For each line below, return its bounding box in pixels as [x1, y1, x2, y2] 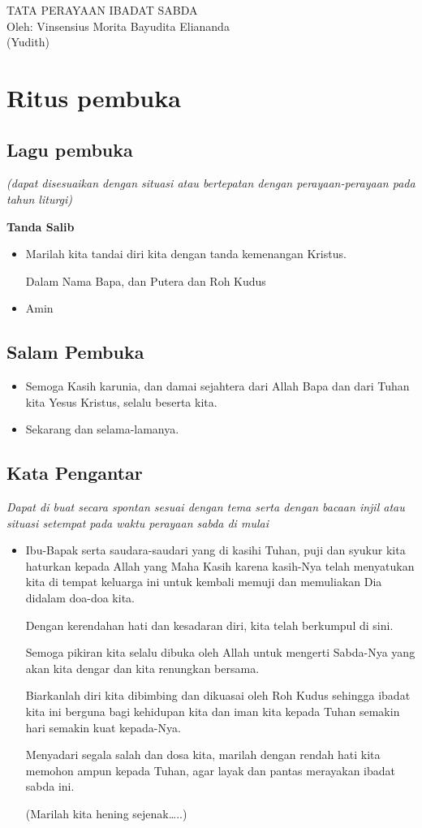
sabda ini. [25, 778, 75, 795]
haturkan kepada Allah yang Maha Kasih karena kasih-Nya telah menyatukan [25, 557, 415, 574]
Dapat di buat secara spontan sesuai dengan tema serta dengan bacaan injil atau [6, 498, 405, 515]
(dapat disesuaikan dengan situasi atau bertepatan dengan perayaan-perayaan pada [6, 175, 416, 192]
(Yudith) [6, 33, 50, 50]
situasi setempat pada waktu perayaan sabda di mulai [6, 514, 269, 531]
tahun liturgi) [6, 190, 73, 207]
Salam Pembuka [6, 339, 144, 364]
